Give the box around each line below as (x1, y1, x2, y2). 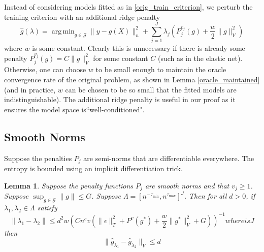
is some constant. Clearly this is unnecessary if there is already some (32, 43, 245, 53)
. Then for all (184, 191, 227, 201)
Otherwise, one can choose (4, 64, 86, 75)
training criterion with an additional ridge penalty (4, 11, 160, 22)
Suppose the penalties (4, 152, 72, 163)
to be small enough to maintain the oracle (95, 64, 226, 75)
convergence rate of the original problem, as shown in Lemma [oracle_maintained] (4, 74, 260, 84)
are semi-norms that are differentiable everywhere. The (83, 152, 254, 163)
